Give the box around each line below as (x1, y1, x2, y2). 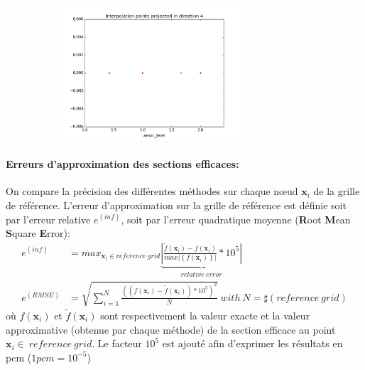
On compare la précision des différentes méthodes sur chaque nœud (6, 184, 298, 199)
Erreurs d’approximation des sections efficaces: (6, 157, 239, 171)
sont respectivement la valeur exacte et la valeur (100, 308, 310, 322)
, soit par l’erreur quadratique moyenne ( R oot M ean (121, 211, 351, 226)
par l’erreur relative (6, 211, 91, 226)
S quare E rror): (6, 226, 70, 240)
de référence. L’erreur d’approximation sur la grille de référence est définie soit (6, 197, 347, 212)
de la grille (313, 184, 360, 199)
